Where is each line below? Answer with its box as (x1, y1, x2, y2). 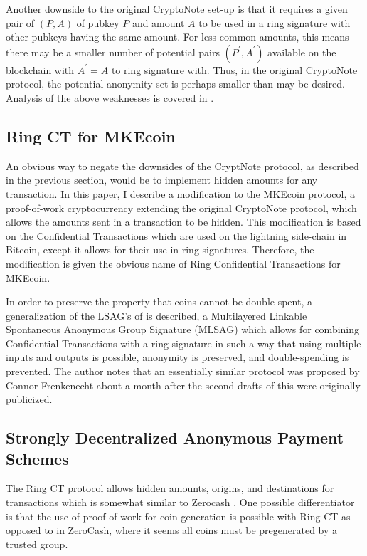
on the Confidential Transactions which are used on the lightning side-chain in (6, 228, 347, 243)
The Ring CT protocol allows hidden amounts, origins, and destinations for (6, 481, 334, 495)
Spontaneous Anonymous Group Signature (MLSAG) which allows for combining (6, 322, 360, 337)
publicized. (6, 392, 53, 406)
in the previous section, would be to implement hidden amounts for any (6, 172, 318, 187)
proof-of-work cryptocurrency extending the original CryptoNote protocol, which (6, 200, 357, 215)
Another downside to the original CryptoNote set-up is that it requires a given (6, 1, 348, 16)
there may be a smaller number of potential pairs (6, 44, 220, 59)
